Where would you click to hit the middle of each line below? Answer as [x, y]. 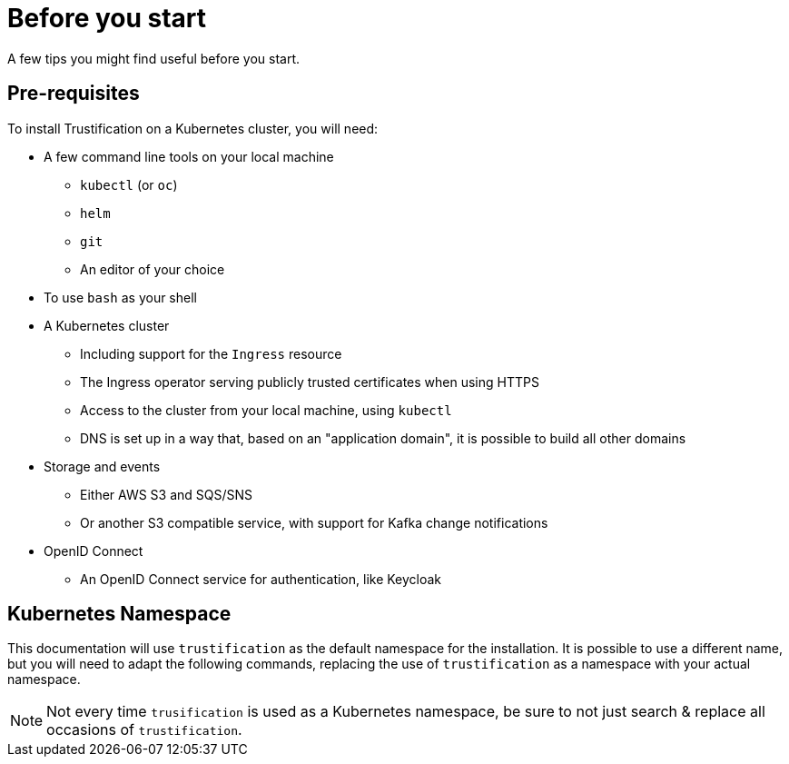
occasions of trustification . [144, 730]
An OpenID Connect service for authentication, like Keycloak [261, 579]
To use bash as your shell [120, 297]
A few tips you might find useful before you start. [153, 58]
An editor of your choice [153, 269]
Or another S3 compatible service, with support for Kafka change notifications [314, 522]
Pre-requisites [74, 94]
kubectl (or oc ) [129, 184]
